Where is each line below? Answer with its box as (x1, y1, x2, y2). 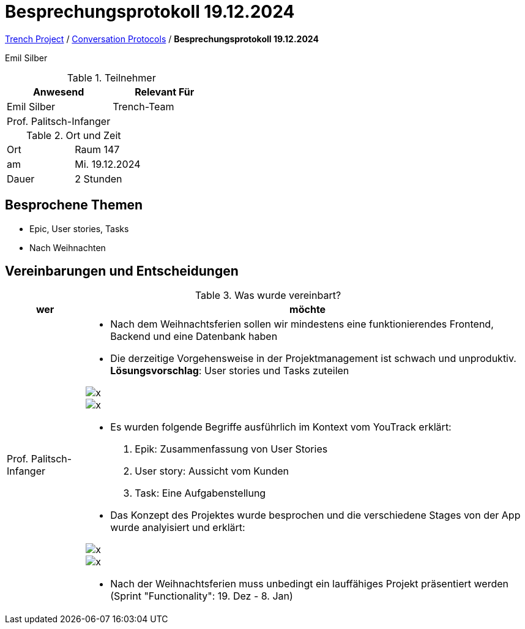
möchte (289, 303, 326, 316)
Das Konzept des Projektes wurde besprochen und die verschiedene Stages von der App (110, 509, 521, 522)
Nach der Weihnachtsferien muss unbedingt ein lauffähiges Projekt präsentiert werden (110, 578, 509, 590)
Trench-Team (113, 100, 174, 113)
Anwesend (32, 85, 84, 98)
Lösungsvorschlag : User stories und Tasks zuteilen (110, 364, 349, 377)
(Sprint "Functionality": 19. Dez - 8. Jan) (110, 590, 293, 603)
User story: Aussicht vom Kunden (135, 465, 289, 478)
